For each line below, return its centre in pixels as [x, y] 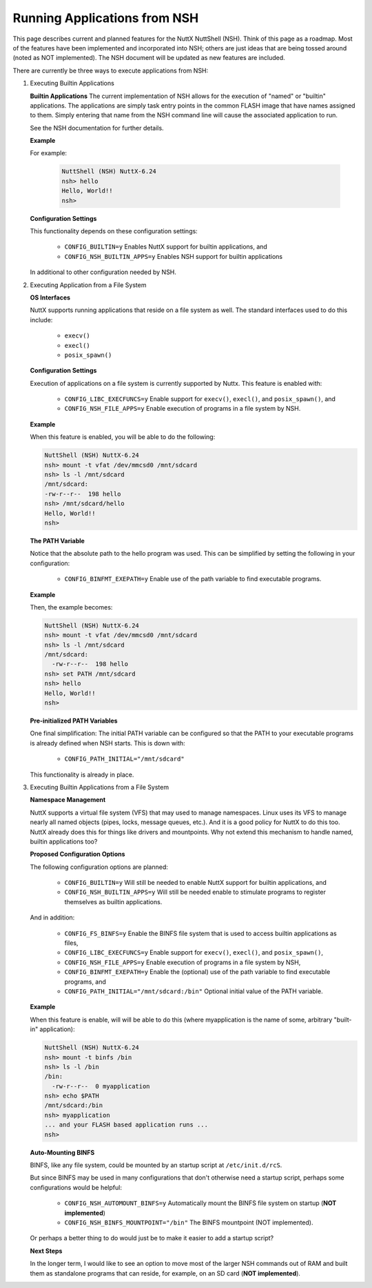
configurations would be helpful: [76, 1187]
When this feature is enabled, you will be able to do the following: [123, 437]
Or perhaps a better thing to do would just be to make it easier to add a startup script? [152, 1238]
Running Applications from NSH [106, 18]
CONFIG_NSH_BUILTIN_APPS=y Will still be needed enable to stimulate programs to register [195, 892]
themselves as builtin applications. [113, 901]
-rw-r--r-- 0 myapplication [101, 1086]
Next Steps [46, 1251]
